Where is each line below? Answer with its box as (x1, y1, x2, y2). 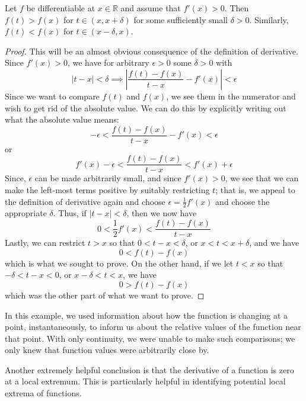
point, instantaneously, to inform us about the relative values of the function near (5, 320, 301, 333)
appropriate (5, 207, 47, 219)
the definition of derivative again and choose (5, 195, 165, 207)
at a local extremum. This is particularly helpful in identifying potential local (5, 375, 286, 387)
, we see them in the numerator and (166, 89, 296, 102)
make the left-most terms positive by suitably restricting (5, 184, 210, 196)
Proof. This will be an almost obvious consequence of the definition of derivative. (5, 44, 298, 57)
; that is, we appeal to (215, 184, 295, 196)
